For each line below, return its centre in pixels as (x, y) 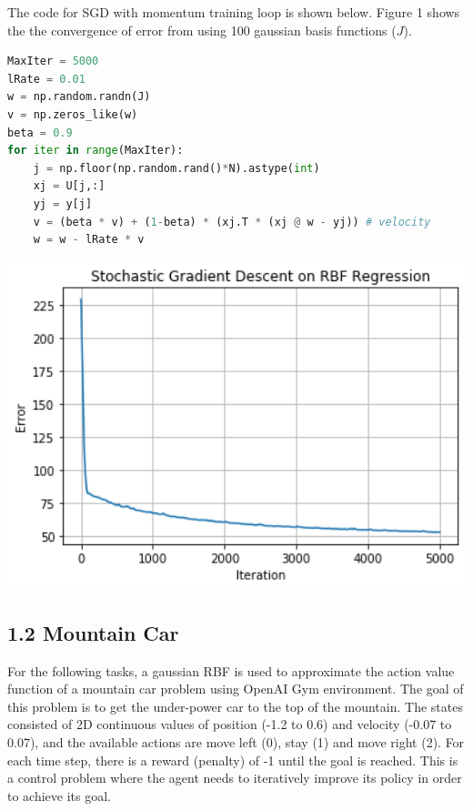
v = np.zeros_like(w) (73, 114)
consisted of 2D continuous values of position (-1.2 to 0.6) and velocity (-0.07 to (230, 724)
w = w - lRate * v (89, 240)
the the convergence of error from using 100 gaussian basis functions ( (202, 30)
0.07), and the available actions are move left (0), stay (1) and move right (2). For (236, 742)
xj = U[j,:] (69, 186)
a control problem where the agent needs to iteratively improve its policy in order (235, 778)
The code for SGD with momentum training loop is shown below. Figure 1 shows (234, 12)
